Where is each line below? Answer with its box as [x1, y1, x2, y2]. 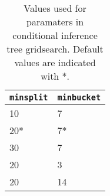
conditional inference [12, 28, 98, 42]
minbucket [57, 93, 101, 102]
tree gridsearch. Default [6, 42, 104, 55]
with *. [41, 69, 70, 83]
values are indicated [14, 55, 96, 69]
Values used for [24, 1, 86, 15]
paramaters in [26, 15, 84, 28]
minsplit [9, 93, 48, 102]
